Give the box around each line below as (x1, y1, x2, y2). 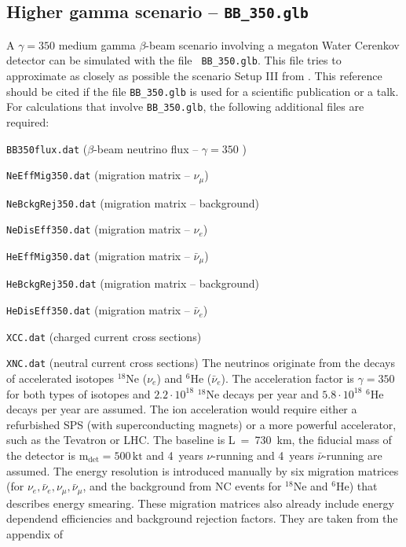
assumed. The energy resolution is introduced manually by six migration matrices (6, 462, 399, 479)
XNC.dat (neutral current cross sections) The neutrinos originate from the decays (6, 354, 395, 371)
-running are (323, 447, 382, 463)
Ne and (293, 478, 328, 494)
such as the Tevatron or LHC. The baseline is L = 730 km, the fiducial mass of (6, 431, 392, 448)
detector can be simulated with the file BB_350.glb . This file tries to (6, 52, 342, 68)
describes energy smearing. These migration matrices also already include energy (6, 494, 394, 511)
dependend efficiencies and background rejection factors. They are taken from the (6, 510, 398, 527)
